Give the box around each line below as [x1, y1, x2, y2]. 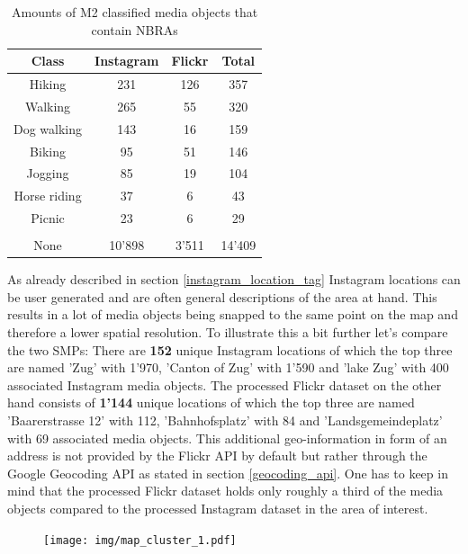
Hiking [29, 75, 67, 94]
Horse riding [13, 186, 82, 205]
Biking [30, 141, 66, 160]
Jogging [26, 164, 69, 183]
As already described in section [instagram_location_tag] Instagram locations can [7, 270, 461, 289]
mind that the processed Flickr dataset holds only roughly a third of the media [7, 481, 444, 500]
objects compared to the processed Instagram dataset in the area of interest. [7, 499, 428, 517]
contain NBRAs [91, 20, 178, 39]
